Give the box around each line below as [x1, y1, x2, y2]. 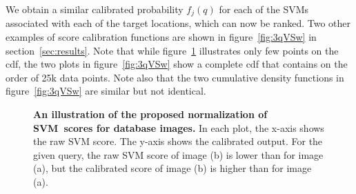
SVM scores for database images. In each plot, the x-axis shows [33, 120, 324, 135]
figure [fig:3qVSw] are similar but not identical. [6, 84, 206, 98]
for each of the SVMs [219, 2, 309, 16]
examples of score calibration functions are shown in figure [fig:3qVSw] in [6, 30, 317, 44]
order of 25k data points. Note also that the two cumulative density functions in [6, 70, 344, 84]
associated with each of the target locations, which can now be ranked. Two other [6, 16, 351, 30]
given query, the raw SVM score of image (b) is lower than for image [33, 147, 324, 162]
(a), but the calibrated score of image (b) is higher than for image [33, 161, 312, 175]
